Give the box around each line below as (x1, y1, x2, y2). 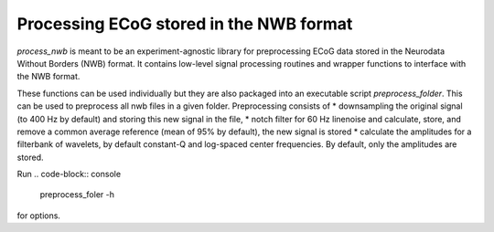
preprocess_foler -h (39, 189, 114, 200)
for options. (16, 210, 61, 221)
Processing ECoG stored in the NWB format (16, 14, 353, 34)
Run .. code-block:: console (16, 169, 122, 180)
